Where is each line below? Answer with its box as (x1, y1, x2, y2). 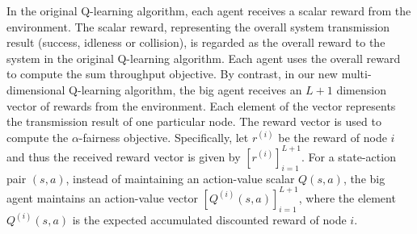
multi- (341, 65, 372, 82)
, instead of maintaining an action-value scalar (65, 169, 295, 186)
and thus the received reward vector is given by (6, 148, 241, 165)
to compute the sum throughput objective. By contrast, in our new (6, 65, 338, 82)
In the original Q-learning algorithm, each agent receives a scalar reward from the (6, 2, 411, 19)
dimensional (6, 81, 65, 98)
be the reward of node (278, 128, 387, 145)
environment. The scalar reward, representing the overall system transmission (6, 18, 390, 35)
